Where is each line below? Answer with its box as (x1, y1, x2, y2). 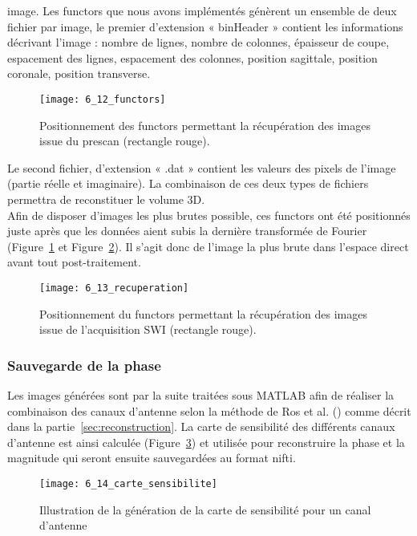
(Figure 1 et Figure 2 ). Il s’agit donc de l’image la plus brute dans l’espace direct (7, 238, 409, 254)
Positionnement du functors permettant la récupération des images (39, 305, 367, 322)
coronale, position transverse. (7, 65, 151, 82)
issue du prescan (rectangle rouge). (39, 132, 210, 149)
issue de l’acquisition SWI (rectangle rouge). (39, 321, 257, 338)
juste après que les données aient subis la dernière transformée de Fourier (7, 222, 367, 239)
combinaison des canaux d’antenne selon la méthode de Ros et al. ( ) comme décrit (7, 402, 411, 419)
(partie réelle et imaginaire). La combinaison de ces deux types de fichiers (7, 175, 369, 192)
